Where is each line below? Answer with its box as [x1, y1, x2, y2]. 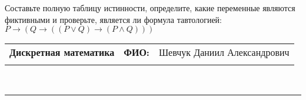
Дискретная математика [9, 45, 115, 59]
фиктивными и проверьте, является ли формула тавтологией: [5, 13, 222, 25]
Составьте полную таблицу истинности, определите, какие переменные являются [5, 2, 295, 14]
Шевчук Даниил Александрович [158, 45, 290, 59]
